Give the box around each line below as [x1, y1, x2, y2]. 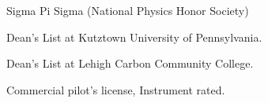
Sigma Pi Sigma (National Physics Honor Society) [6, 2, 249, 18]
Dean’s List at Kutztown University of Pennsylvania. [6, 28, 262, 45]
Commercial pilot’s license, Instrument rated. [6, 81, 225, 97]
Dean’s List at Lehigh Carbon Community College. [6, 55, 254, 72]
